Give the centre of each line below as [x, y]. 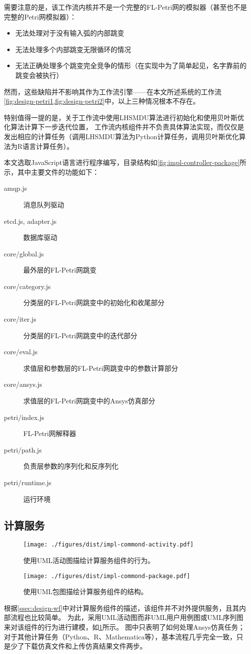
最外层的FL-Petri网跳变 [60, 270]
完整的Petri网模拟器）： [40, 16]
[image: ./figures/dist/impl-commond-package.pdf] [107, 576]
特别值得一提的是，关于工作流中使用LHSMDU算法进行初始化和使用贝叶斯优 [124, 117]
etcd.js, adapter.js [30, 221]
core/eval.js [21, 352]
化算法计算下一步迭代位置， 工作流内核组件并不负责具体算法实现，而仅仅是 [124, 127]
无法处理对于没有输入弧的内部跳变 [70, 33]
